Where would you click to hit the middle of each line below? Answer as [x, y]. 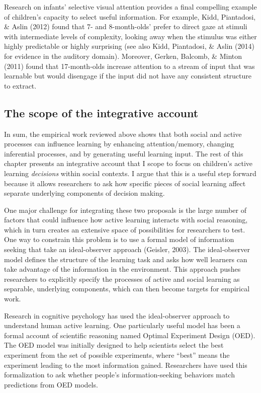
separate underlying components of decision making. [84, 193]
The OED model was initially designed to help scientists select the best [114, 345]
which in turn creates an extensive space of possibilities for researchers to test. [125, 229]
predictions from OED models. [51, 384]
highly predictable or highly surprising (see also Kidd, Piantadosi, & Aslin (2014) [129, 46]
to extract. [20, 85]
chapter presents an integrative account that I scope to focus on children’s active [128, 163]
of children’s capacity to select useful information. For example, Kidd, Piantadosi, [130, 16]
